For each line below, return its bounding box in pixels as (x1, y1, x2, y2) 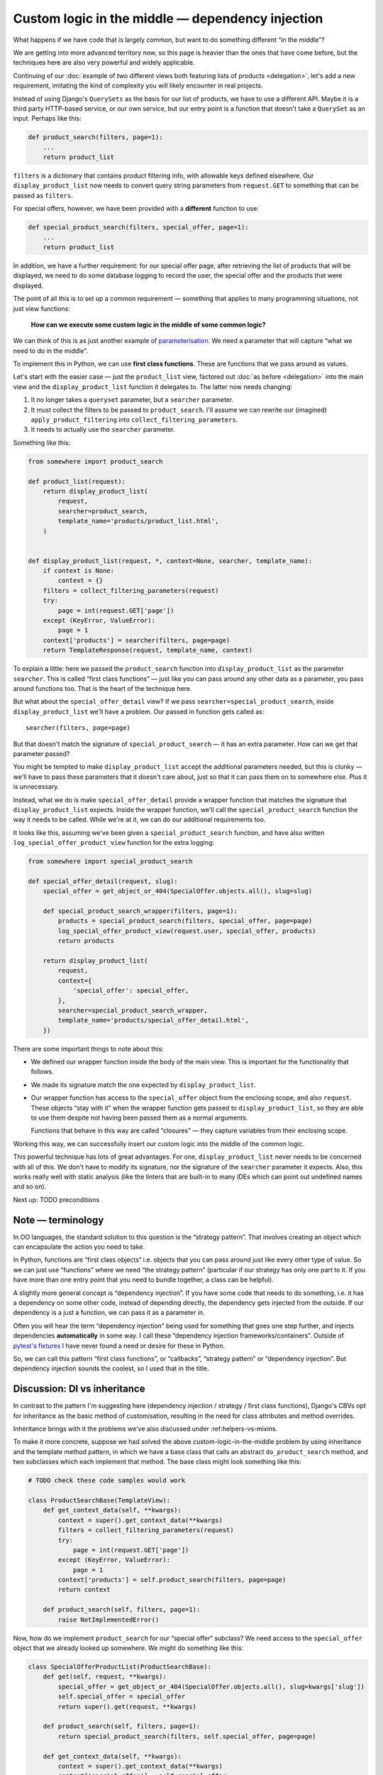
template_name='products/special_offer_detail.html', (57, 1016, 249, 1025)
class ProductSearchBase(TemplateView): (28, 1496, 170, 1504)
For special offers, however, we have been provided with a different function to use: (13, 204, 259, 213)
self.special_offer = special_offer (57, 1693, 186, 1700)
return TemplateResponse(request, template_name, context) (43, 646, 253, 655)
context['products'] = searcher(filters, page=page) (43, 636, 231, 644)
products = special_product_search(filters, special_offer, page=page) (57, 917, 313, 925)
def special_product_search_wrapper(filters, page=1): (43, 907, 238, 915)
